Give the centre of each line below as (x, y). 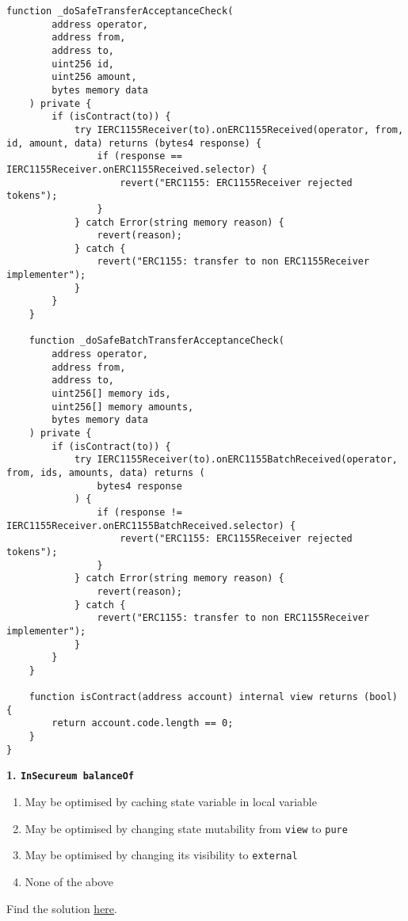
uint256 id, (83, 64)
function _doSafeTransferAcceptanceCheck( (120, 11)
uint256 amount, (94, 77)
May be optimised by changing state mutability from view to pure (186, 828)
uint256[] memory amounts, (123, 407)
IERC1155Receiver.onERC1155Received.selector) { (137, 169)
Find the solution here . (62, 908)
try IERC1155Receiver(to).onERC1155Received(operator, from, (239, 129)
